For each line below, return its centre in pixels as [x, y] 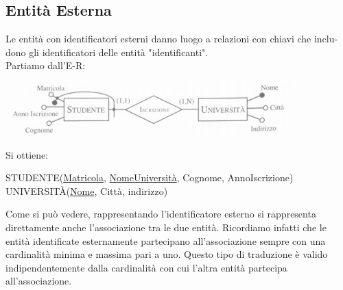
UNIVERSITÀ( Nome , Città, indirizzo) [87, 190]
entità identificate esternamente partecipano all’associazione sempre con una [166, 240]
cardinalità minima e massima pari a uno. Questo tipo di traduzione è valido [167, 254]
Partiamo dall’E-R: [46, 65]
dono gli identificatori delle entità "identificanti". [107, 52]
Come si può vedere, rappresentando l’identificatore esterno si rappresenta [161, 214]
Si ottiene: [27, 154]
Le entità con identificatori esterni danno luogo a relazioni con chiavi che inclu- [172, 39]
